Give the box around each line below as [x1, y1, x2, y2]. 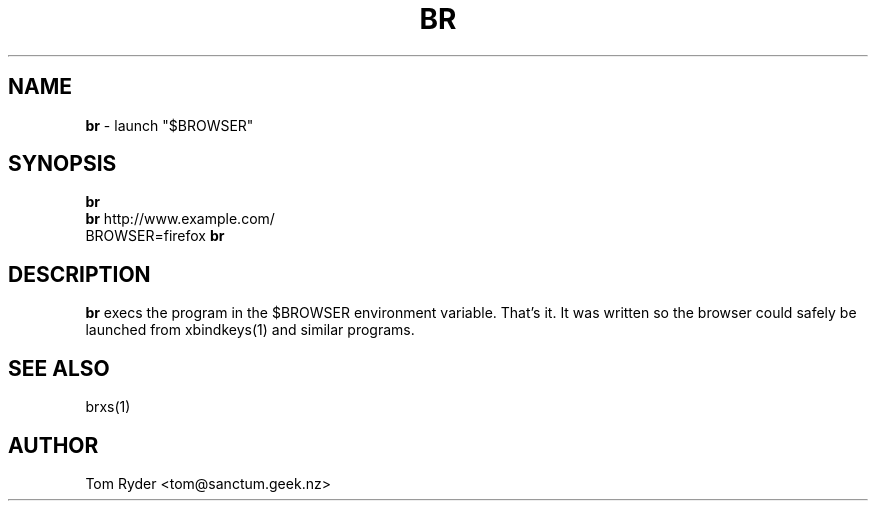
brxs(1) [85, 398, 131, 416]
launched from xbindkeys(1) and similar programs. [85, 321, 415, 339]
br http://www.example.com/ [85, 210, 275, 228]
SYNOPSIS [8, 151, 117, 177]
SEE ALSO [8, 355, 110, 381]
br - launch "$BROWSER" [85, 116, 254, 134]
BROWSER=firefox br [85, 227, 225, 245]
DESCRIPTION [8, 261, 151, 287]
